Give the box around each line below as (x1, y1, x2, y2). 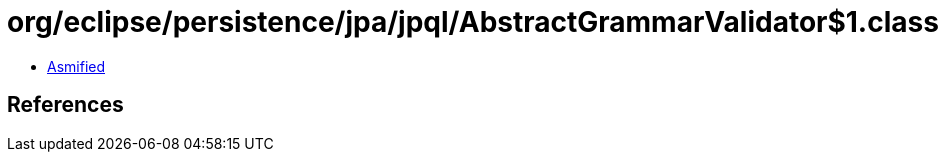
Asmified (47, 57, 106, 75)
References (7, 92, 124, 118)
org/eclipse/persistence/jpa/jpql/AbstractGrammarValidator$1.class (7, 5, 939, 39)
